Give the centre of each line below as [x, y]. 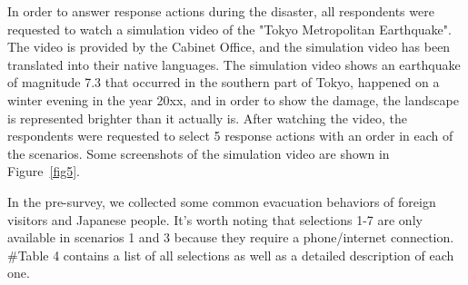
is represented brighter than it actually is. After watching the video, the [207, 118]
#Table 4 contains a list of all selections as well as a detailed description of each [231, 255]
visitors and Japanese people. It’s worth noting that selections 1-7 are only [215, 219]
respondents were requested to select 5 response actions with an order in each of [230, 136]
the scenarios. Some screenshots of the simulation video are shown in [199, 153]
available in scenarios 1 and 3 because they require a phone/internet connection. [231, 237]
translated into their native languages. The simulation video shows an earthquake [234, 64]
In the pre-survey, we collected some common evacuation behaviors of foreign [222, 201]
